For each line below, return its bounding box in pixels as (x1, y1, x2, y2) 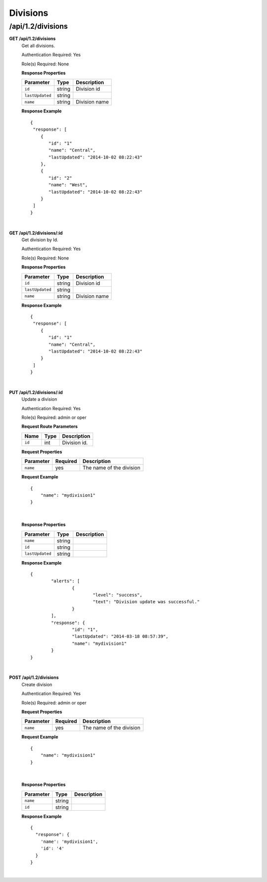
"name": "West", (48, 182, 88, 188)
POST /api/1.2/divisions (9, 674, 59, 680)
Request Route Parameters (21, 423, 78, 429)
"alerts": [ (51, 578, 80, 584)
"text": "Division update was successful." (92, 599, 200, 605)
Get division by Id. (21, 237, 59, 243)
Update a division (21, 396, 57, 402)
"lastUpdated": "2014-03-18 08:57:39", (72, 634, 169, 639)
